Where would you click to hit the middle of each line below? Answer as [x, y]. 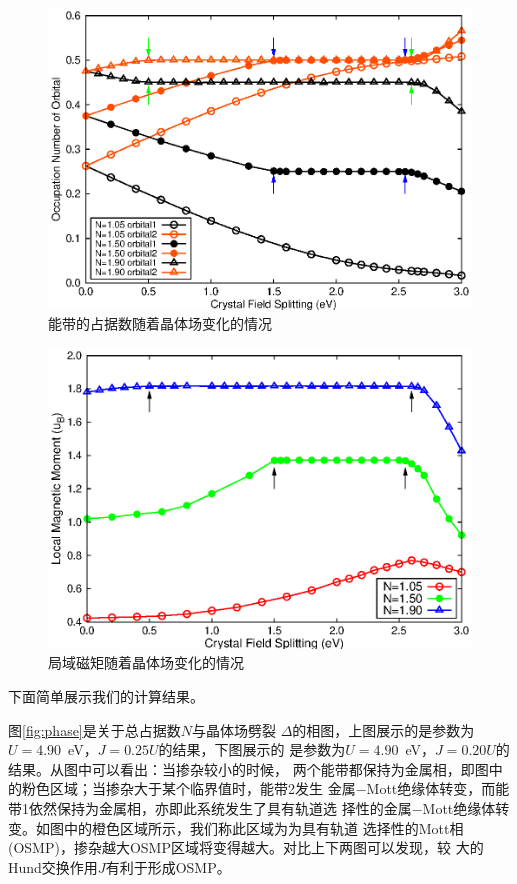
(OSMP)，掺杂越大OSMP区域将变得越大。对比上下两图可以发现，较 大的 [246, 847]
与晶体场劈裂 [234, 729]
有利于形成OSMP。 [168, 866]
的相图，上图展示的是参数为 [383, 729]
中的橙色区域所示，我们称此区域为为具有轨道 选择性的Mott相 [263, 827]
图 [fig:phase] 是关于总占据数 [94, 729]
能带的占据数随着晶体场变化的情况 [160, 323]
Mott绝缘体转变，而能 [438, 788]
